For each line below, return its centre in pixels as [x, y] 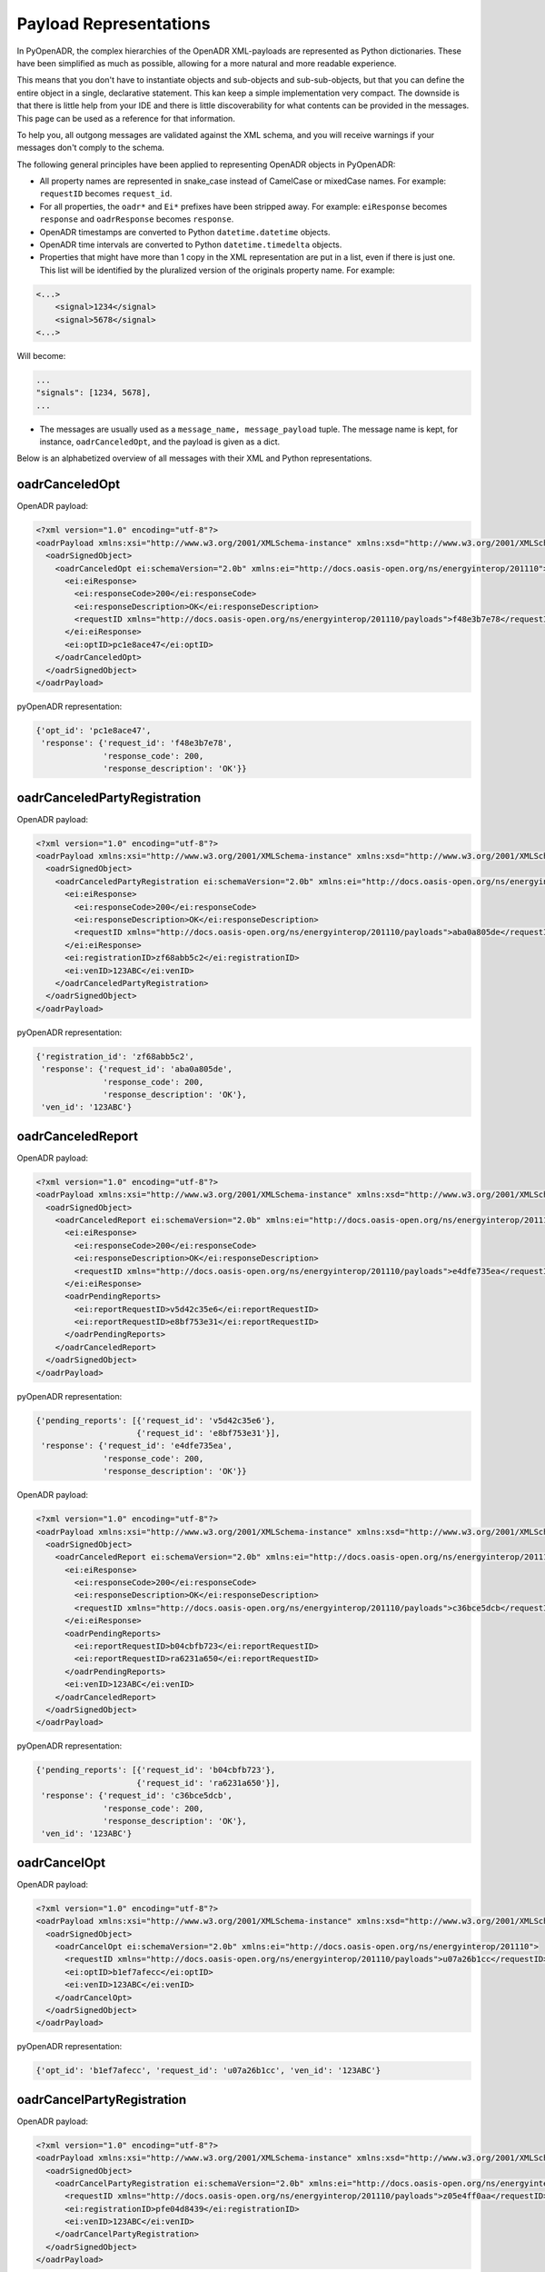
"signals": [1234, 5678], [94, 393]
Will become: [41, 355]
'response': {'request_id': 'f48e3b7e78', [137, 743]
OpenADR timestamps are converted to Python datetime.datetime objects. [185, 232]
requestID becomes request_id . [106, 194]
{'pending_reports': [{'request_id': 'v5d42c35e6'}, [156, 1420]
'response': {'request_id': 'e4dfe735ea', [137, 1446]
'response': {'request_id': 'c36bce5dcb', [137, 1796]
